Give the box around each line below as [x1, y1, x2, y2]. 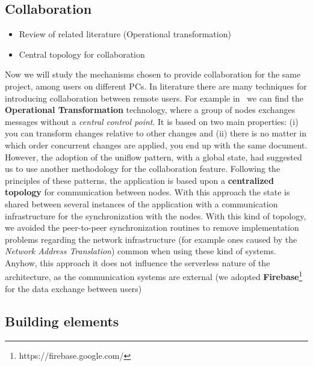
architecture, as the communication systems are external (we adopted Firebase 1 [5, 269, 303, 283]
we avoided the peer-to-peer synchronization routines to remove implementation [5, 221, 299, 234]
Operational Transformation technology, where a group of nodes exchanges [5, 103, 296, 116]
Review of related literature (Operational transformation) [19, 28, 231, 40]
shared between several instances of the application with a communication [5, 197, 278, 210]
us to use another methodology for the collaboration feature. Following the [5, 162, 280, 175]
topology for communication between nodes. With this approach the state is [5, 186, 290, 198]
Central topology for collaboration [19, 47, 145, 60]
